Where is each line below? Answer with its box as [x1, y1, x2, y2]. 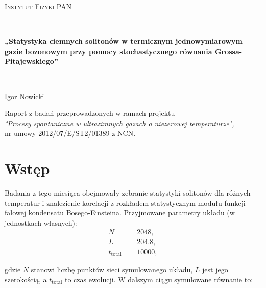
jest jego [202, 263, 228, 274]
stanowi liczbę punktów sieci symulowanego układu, [31, 263, 193, 274]
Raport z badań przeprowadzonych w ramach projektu [5, 108, 175, 118]
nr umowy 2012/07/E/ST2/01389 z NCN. [5, 128, 136, 138]
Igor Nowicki [5, 90, 44, 101]
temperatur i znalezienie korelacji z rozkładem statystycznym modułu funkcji [5, 197, 246, 208]
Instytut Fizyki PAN [5, 1, 72, 11]
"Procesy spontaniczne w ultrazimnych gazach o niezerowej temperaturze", [5, 117, 234, 128]
